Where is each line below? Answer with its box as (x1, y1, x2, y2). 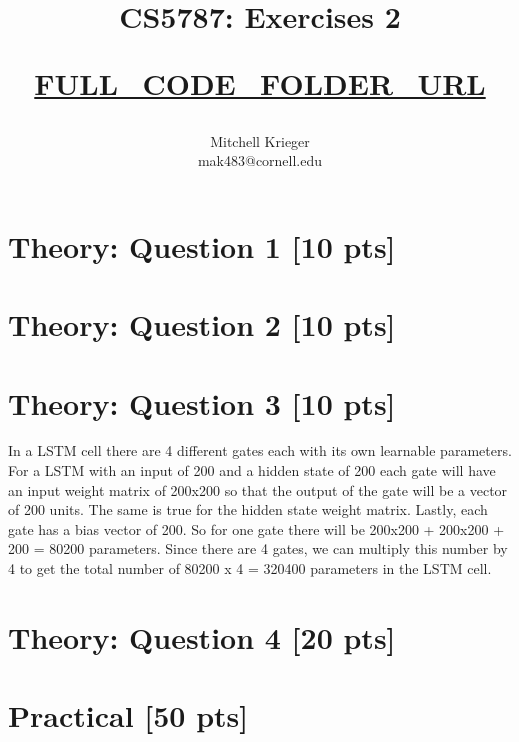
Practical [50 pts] (8, 695, 249, 736)
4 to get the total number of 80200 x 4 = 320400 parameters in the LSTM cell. (8, 558, 492, 578)
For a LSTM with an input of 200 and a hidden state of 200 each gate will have (8, 460, 496, 481)
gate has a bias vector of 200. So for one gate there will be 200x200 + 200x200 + (8, 518, 505, 539)
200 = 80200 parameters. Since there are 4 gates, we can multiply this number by (8, 538, 508, 559)
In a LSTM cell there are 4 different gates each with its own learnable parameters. (8, 440, 512, 461)
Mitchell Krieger (210, 130, 310, 151)
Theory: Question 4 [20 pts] (8, 616, 396, 657)
